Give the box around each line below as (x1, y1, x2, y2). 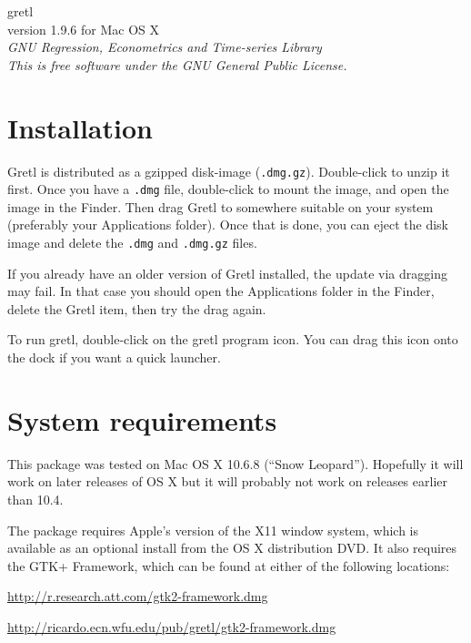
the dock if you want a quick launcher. (7, 348, 221, 367)
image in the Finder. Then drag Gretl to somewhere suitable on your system (7, 197, 434, 216)
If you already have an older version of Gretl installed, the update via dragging (7, 263, 447, 282)
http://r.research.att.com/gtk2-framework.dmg (7, 587, 268, 606)
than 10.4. (7, 489, 64, 508)
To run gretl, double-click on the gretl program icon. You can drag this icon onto (7, 330, 458, 349)
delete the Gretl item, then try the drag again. (7, 299, 266, 318)
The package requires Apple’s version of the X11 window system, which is (7, 520, 419, 539)
